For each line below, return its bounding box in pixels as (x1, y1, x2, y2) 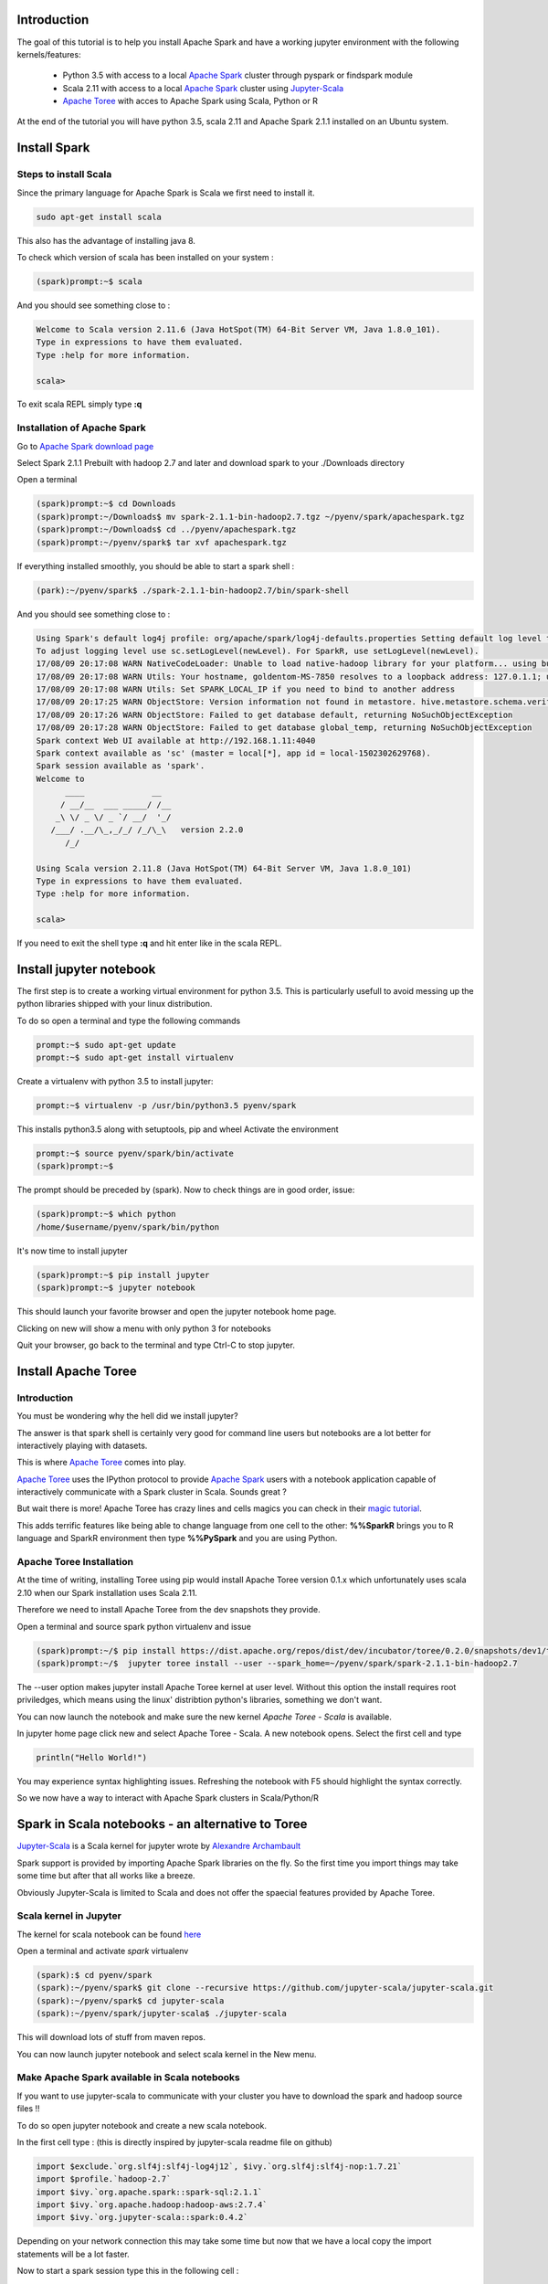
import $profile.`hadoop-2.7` (36, 2174, 172, 2184)
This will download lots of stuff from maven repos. (16, 2032, 205, 2043)
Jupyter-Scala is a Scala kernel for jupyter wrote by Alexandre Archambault (16, 1841, 301, 1852)
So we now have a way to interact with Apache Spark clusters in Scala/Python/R (16, 1792, 320, 1803)
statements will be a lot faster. (16, 2248, 130, 2259)
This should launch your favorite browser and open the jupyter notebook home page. (16, 1306, 337, 1317)
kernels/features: (16, 48, 81, 59)
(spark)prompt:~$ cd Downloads (36, 499, 177, 509)
